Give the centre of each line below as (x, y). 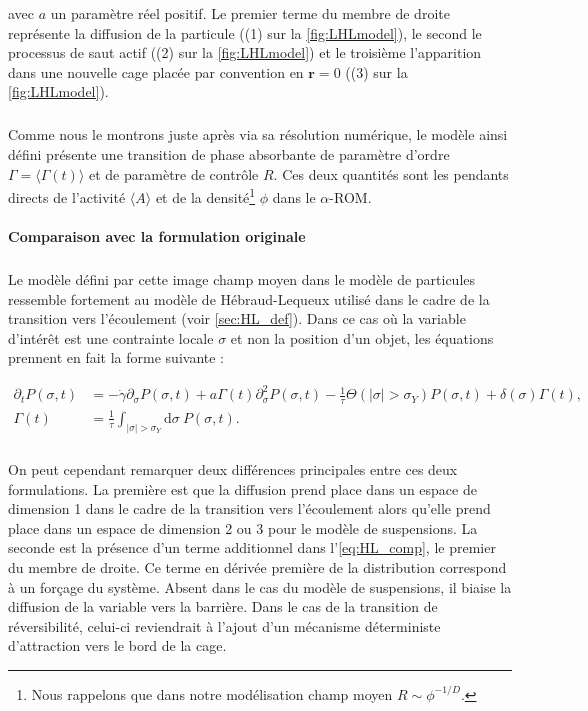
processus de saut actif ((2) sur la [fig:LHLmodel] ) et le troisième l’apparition (245, 52)
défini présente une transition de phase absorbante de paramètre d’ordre (229, 153)
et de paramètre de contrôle (174, 173)
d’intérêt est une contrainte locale (111, 337)
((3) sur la (376, 71)
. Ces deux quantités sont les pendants (391, 173)
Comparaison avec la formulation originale (157, 235)
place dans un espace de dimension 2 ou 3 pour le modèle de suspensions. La (243, 527)
